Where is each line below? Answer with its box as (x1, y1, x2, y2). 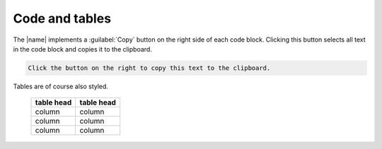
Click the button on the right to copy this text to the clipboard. (28, 64, 271, 72)
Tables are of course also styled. (13, 82, 109, 90)
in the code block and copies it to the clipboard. (13, 44, 152, 53)
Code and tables (13, 11, 112, 26)
